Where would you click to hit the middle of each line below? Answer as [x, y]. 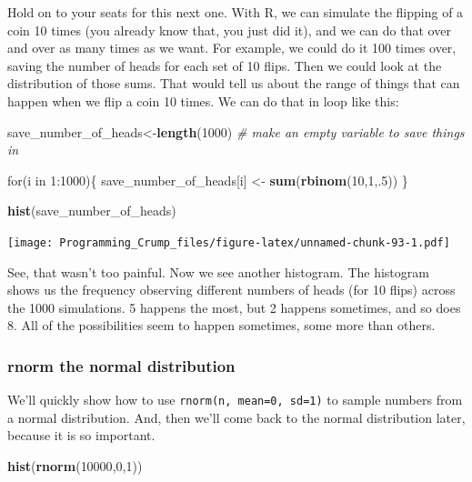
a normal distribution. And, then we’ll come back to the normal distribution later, [236, 417]
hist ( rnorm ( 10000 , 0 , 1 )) [75, 466]
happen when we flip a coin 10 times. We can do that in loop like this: [203, 100]
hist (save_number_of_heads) [92, 211]
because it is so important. [81, 435]
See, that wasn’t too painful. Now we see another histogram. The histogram [218, 271]
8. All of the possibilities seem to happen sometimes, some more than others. [221, 325]
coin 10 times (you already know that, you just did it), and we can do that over [229, 30]
